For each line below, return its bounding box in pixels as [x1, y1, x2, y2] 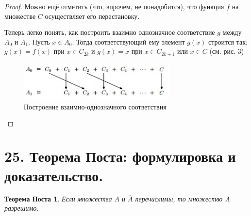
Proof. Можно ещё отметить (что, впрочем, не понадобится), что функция [4, 1, 224, 11]
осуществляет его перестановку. [45, 11, 140, 21]
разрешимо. [4, 203, 39, 213]
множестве [4, 11, 36, 21]
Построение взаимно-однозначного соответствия [24, 102, 167, 111]
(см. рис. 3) [209, 46, 244, 56]
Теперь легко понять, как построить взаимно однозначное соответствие [4, 27, 215, 37]
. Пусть [28, 36, 50, 46]
